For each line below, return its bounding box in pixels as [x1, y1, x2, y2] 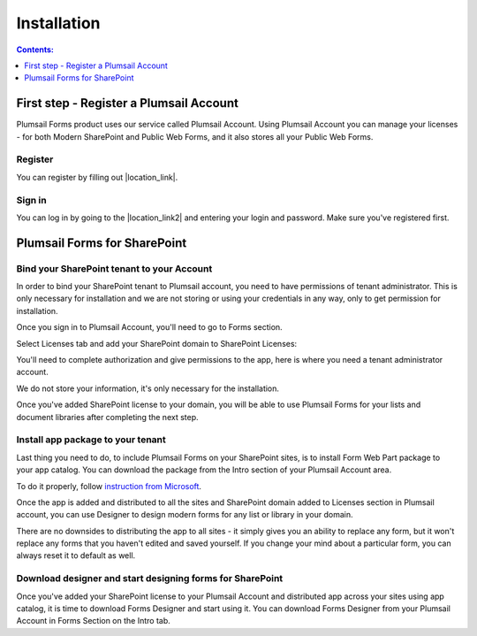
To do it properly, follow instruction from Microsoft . [16, 480, 202, 491]
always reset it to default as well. [16, 550, 136, 561]
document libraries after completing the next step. [16, 411, 199, 422]
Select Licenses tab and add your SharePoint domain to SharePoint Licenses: [16, 338, 298, 349]
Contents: [16, 44, 55, 55]
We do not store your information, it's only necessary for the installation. [16, 383, 280, 394]
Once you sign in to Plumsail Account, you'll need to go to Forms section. [16, 322, 283, 333]
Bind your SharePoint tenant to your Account [16, 262, 213, 274]
